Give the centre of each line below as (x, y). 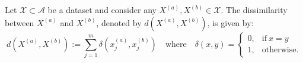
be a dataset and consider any (102, 10)
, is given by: (230, 22)
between (20, 22)
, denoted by (119, 22)
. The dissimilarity (254, 10)
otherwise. (280, 50)
